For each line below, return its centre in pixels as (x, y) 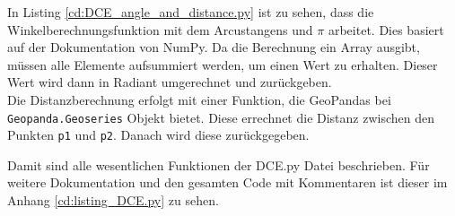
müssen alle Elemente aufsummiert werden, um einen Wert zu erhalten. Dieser (223, 64)
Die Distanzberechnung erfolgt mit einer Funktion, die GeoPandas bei (199, 99)
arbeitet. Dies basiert (386, 29)
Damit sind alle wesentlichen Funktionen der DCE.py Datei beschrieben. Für (219, 164)
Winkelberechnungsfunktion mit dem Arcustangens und (160, 29)
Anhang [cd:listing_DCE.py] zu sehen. (113, 200)
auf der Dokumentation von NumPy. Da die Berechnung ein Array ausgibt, (214, 47)
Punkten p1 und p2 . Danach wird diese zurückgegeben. (158, 135)
